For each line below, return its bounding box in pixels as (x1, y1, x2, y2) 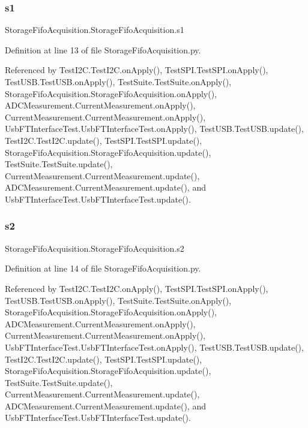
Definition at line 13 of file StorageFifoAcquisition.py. (5, 43, 201, 56)
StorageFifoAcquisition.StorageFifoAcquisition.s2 (5, 242, 184, 254)
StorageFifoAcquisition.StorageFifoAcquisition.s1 (5, 23, 184, 36)
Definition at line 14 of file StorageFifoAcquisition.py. (5, 262, 201, 275)
